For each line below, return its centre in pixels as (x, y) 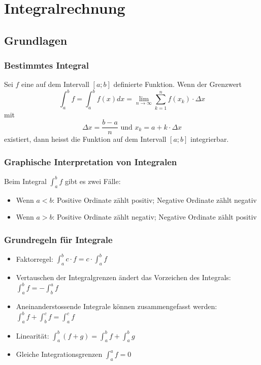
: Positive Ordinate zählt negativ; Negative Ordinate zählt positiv (155, 217)
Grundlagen (36, 40)
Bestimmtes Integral (46, 65)
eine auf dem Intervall (55, 84)
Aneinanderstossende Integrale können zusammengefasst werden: (117, 306)
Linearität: (32, 335)
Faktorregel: (35, 258)
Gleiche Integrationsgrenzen (59, 354)
